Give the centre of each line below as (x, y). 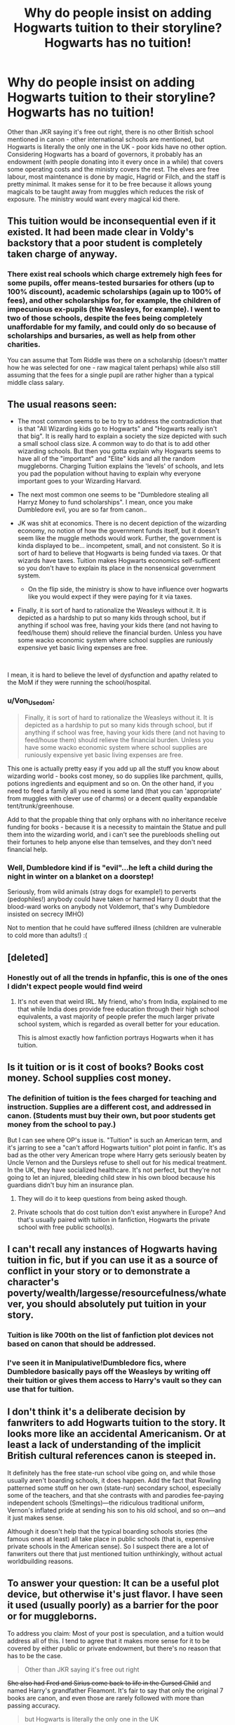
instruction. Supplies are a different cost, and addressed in (109, 1107)
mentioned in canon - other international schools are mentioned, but (106, 139)
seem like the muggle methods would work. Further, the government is (120, 538)
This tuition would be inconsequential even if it (112, 221)
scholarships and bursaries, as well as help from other (102, 336)
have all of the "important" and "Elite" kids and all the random (106, 459)
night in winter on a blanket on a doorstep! (81, 876)
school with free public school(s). (66, 1227)
